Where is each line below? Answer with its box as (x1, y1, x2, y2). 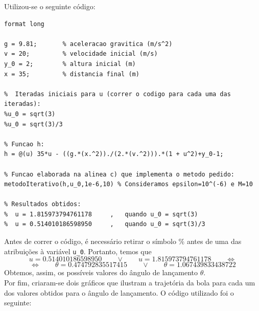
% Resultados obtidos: (4, 201, 81, 208)
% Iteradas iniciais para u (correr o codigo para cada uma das (4, 90, 231, 98)
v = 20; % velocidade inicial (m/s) (4, 50, 158, 58)
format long (4, 20, 44, 28)
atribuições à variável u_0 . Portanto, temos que (4, 246, 152, 256)
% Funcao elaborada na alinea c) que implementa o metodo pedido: (4, 170, 235, 178)
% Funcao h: (4, 140, 44, 148)
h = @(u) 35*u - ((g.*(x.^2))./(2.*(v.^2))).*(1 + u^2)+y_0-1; (4, 150, 224, 158)
